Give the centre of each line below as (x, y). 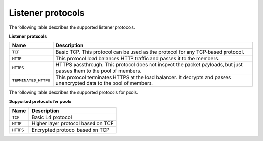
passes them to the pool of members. (99, 71)
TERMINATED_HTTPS (31, 80)
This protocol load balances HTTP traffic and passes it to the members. (138, 59)
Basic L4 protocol (52, 117)
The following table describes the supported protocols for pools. (74, 92)
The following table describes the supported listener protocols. (72, 27)
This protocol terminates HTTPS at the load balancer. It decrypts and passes (143, 77)
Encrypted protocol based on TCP (70, 130)
